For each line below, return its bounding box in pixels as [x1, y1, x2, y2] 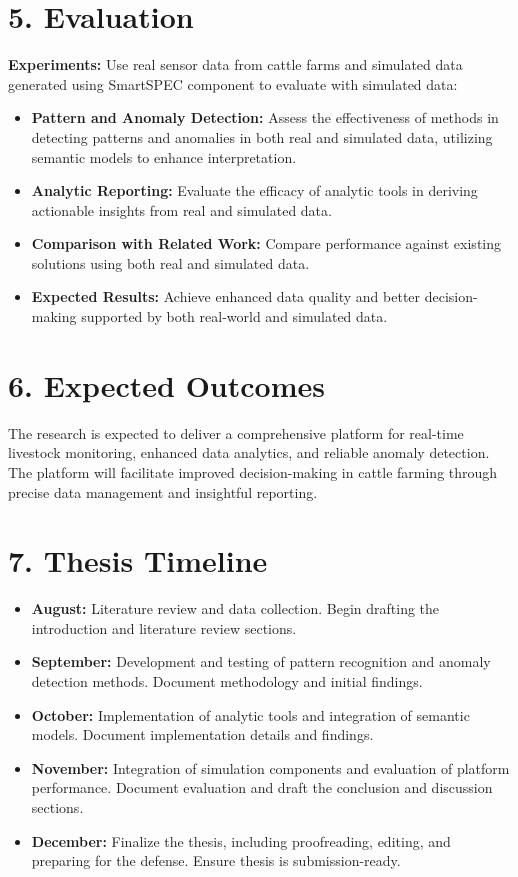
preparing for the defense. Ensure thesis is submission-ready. [31, 850, 401, 871]
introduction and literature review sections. [31, 617, 297, 638]
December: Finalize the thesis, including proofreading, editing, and [31, 830, 451, 851]
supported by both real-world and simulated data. [81, 306, 388, 327]
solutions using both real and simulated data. [31, 252, 310, 273]
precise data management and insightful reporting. [8, 481, 318, 502]
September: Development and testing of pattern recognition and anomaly [31, 651, 491, 672]
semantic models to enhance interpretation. [31, 146, 297, 167]
